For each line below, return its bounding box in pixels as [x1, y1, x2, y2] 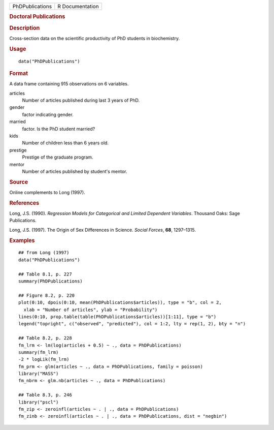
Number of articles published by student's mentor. [22, 168, 127, 174]
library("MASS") [18, 371, 59, 377]
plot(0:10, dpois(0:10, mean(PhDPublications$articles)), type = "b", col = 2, [18, 300, 222, 305]
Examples [9, 237, 35, 244]
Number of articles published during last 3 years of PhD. [22, 97, 140, 104]
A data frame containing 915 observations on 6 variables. [9, 81, 129, 87]
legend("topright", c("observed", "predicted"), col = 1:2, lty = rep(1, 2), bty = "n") [18, 321, 246, 327]
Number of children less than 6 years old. [22, 140, 109, 146]
